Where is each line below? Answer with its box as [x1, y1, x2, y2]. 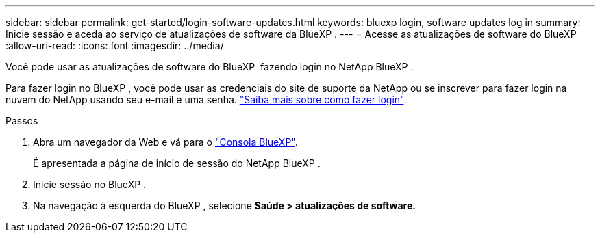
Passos [5, 115, 38, 127]
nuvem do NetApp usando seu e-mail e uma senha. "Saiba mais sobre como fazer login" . [5, 94, 407, 105]
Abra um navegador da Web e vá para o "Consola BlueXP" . [33, 136, 298, 148]
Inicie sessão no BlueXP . [33, 178, 147, 190]
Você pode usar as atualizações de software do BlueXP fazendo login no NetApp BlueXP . [5, 61, 414, 72]
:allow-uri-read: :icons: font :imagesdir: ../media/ [5, 40, 224, 51]
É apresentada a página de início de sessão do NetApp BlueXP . [33, 157, 321, 169]
